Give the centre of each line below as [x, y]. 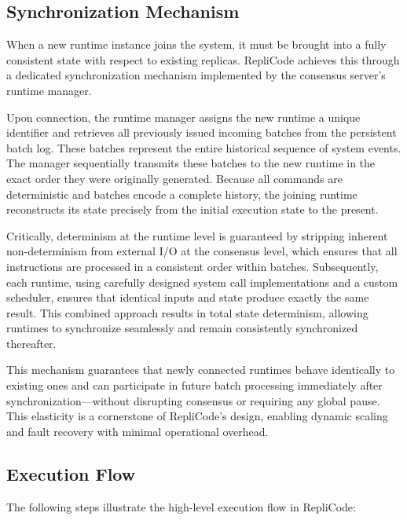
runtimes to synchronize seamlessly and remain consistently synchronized [182, 328]
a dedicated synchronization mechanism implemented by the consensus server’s [196, 75]
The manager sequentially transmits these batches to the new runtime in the [191, 163]
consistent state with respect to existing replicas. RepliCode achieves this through [203, 59]
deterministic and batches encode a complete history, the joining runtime [182, 194]
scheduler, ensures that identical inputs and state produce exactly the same [188, 297]
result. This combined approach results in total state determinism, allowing [187, 312]
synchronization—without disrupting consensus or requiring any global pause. [193, 400]
